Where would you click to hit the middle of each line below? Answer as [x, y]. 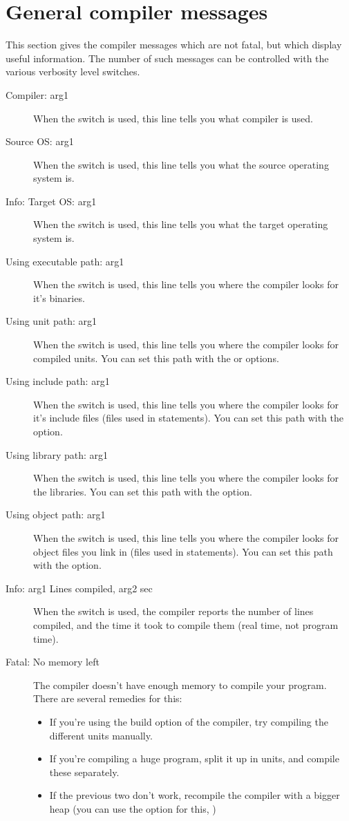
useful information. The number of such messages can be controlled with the [167, 58]
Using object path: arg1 [56, 515]
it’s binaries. [59, 298]
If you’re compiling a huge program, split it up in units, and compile [194, 758]
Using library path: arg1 [57, 454]
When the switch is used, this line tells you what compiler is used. [173, 118]
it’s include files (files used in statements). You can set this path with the [188, 418]
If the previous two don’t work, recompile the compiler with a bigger [195, 795]
